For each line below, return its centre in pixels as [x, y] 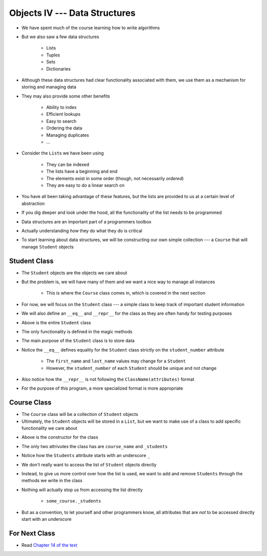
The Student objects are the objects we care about [74, 273]
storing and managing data [49, 87]
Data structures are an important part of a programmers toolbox [87, 222]
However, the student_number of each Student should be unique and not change [132, 368]
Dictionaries [59, 69]
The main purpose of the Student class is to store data [78, 341]
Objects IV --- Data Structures [72, 13]
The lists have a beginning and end [82, 171]
